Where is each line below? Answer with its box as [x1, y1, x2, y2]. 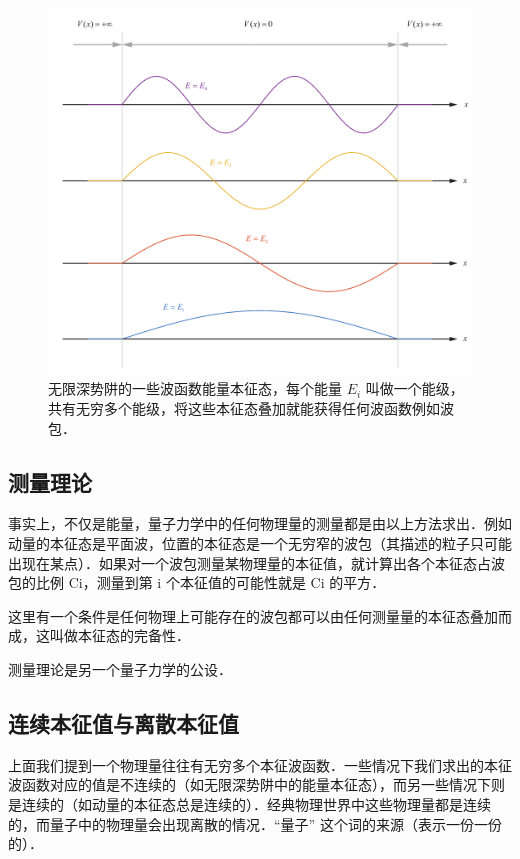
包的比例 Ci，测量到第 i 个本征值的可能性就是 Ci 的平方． [8, 572, 386, 593]
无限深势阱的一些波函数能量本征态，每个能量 [48, 378, 342, 399]
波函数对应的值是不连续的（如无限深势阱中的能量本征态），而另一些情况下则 [8, 774, 505, 795]
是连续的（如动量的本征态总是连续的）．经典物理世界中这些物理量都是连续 [8, 793, 491, 814]
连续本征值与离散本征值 [8, 707, 239, 738]
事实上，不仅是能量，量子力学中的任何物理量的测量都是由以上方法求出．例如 [8, 513, 512, 534]
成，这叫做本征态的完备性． [8, 625, 190, 646]
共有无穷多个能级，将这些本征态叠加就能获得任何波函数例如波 [48, 398, 454, 419]
